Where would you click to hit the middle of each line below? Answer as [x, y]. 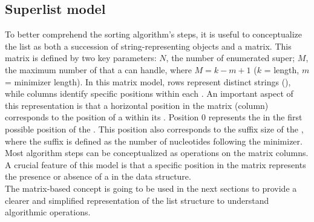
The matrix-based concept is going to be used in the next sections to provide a [151, 188]
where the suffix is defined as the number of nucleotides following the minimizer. [154, 141]
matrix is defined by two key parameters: [81, 58]
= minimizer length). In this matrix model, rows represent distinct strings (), [148, 81]
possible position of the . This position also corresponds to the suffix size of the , [154, 129]
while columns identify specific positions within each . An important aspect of [149, 93]
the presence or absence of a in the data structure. [98, 176]
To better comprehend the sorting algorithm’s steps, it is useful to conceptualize [153, 34]
